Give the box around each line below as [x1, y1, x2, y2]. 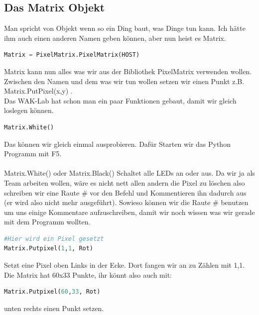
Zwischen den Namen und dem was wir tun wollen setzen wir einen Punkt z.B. [4, 76, 245, 86]
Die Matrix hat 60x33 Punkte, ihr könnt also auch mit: [4, 269, 172, 280]
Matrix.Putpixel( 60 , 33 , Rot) [4, 288, 101, 296]
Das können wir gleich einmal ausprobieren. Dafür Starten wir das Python [4, 138, 231, 149]
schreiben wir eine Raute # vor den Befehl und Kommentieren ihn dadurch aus [4, 187, 247, 198]
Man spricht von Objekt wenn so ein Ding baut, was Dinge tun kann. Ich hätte [4, 23, 246, 33]
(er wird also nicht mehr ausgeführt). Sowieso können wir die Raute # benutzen [4, 197, 249, 208]
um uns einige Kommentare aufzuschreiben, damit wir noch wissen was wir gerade [4, 207, 255, 217]
